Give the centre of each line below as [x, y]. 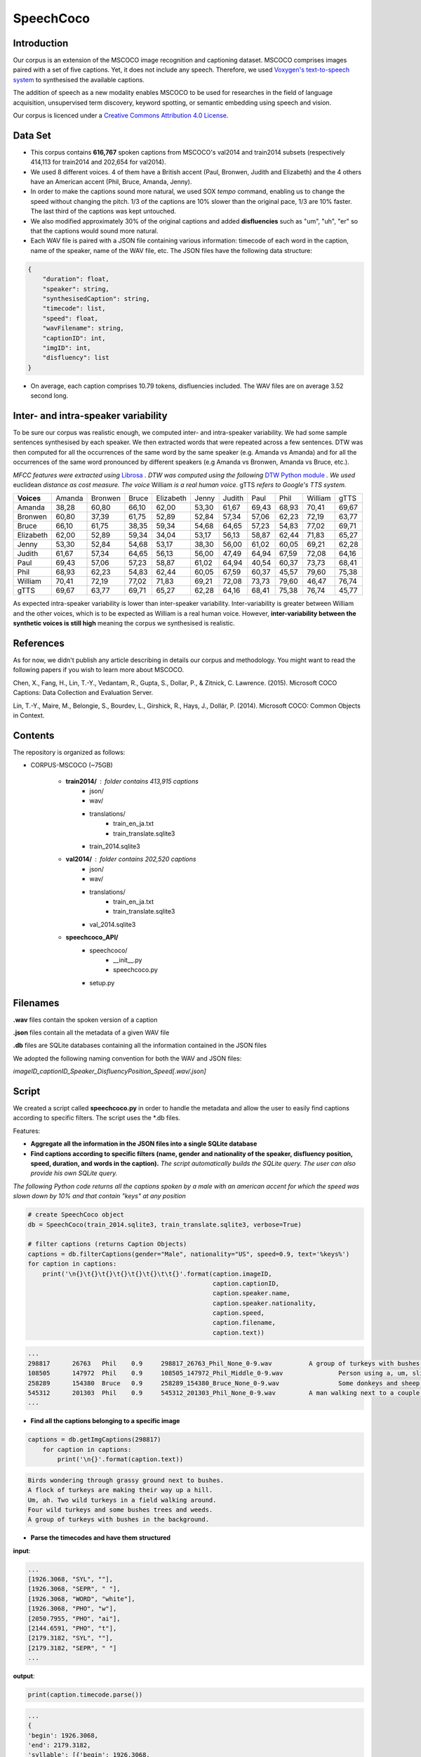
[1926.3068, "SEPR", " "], [74, 1589]
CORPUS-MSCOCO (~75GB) [72, 765]
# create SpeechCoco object [76, 1215]
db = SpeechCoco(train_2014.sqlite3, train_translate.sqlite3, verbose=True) [165, 1224]
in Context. [29, 715]
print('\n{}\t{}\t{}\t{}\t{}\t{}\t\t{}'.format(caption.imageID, [157, 1273]
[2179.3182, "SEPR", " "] [72, 1648]
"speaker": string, [76, 289]
